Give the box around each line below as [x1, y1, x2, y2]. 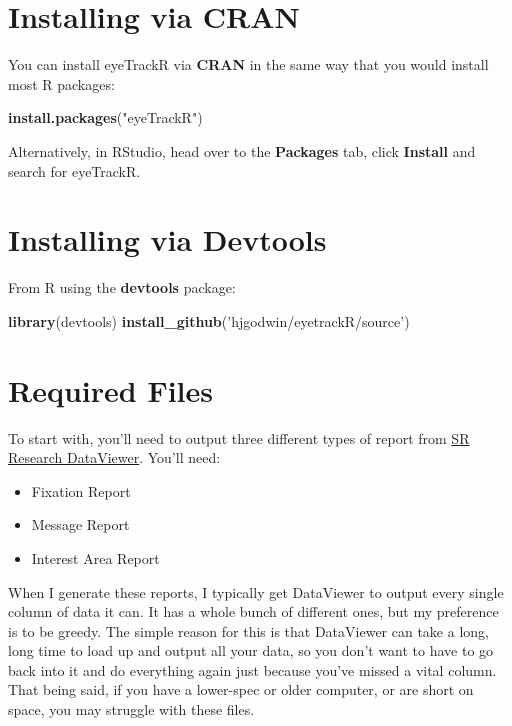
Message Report [31, 514, 130, 535]
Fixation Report [31, 480, 131, 501]
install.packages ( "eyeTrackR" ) [8, 107, 203, 128]
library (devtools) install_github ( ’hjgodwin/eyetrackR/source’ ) [8, 310, 410, 331]
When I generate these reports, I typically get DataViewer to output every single [8, 581, 504, 602]
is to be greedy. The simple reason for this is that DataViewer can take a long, [8, 620, 489, 641]
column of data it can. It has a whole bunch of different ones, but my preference [8, 601, 499, 622]
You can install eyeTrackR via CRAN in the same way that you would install [8, 54, 489, 75]
